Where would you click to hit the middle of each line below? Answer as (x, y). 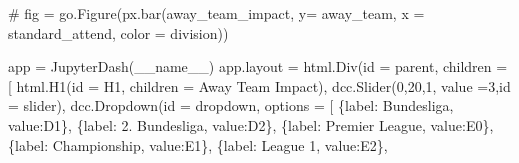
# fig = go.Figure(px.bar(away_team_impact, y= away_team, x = (216, 13)
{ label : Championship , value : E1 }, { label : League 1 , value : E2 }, (198, 144)
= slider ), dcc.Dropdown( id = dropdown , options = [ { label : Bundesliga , (231, 105)
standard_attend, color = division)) (118, 32)
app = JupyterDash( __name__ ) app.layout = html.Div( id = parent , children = (258, 66)
